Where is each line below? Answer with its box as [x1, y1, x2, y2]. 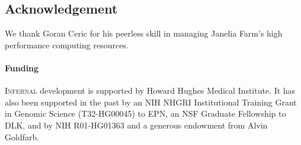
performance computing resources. [5, 38, 129, 51]
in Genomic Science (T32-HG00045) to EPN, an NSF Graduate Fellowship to [5, 107, 286, 120]
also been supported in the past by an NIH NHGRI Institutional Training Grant [5, 95, 297, 108]
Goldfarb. [5, 130, 40, 143]
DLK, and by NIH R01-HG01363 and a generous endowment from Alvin [5, 118, 268, 131]
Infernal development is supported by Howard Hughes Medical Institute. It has [5, 84, 296, 97]
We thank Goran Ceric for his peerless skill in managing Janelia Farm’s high [5, 27, 283, 39]
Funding [5, 61, 39, 74]
